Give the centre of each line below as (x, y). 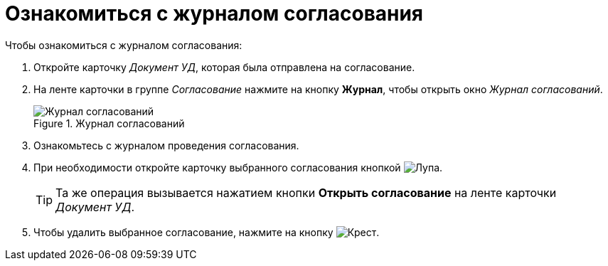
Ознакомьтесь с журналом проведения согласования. (166, 145)
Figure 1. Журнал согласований (109, 123)
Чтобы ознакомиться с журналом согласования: (124, 45)
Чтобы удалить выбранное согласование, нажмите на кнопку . (207, 232)
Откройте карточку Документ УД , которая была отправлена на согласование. (224, 67)
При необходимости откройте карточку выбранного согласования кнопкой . (238, 167)
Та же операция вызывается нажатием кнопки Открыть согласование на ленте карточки (306, 192)
